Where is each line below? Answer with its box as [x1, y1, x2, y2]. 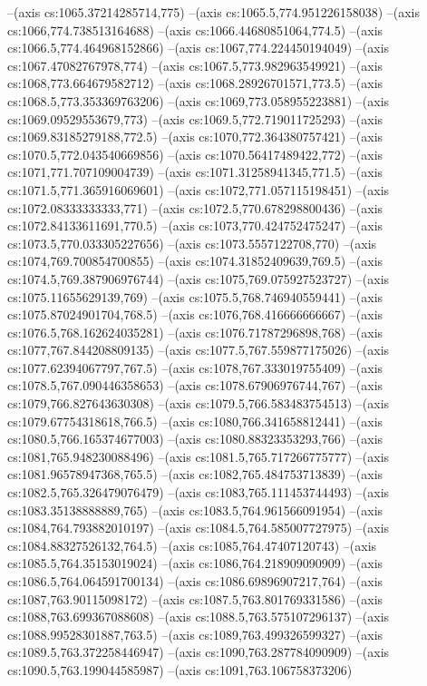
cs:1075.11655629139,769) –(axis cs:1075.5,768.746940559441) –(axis [7, 287, 383, 306]
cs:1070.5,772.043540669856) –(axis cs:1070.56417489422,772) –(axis [7, 144, 383, 163]
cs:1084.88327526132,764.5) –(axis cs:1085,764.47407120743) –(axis [7, 535, 377, 554]
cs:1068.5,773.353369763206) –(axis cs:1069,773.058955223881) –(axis [7, 91, 390, 110]
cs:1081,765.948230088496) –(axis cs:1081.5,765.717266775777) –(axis [7, 446, 390, 465]
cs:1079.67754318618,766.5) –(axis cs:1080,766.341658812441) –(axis [7, 411, 383, 430]
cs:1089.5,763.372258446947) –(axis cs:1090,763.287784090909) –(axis [7, 642, 390, 661]
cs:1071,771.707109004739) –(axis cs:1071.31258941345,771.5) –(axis [7, 162, 383, 181]
